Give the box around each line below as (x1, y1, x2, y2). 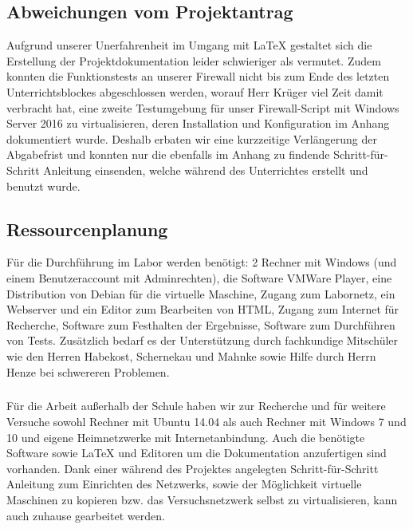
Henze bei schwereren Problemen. (6, 363, 170, 380)
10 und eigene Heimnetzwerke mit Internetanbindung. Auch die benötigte (6, 428, 365, 445)
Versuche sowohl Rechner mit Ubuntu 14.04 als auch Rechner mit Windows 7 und (6, 413, 407, 430)
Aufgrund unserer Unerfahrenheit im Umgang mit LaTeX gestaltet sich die (6, 37, 372, 53)
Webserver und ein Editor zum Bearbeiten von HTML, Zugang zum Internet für (6, 301, 399, 318)
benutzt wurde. (6, 177, 81, 194)
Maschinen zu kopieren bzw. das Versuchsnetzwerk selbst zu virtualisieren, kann (6, 491, 398, 508)
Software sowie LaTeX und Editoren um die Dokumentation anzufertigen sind (6, 444, 387, 461)
